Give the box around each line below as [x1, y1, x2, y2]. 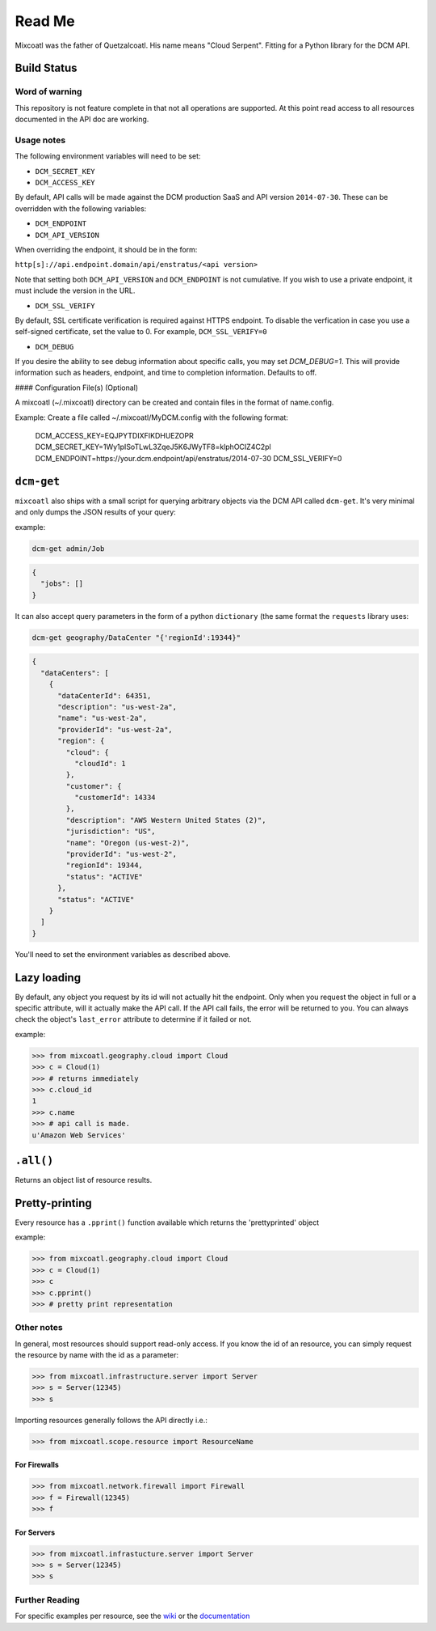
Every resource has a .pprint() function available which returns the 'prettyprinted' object [15, 1218, 320, 1227]
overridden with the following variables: [15, 203, 147, 214]
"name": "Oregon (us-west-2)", [65, 838, 190, 847]
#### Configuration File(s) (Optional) [15, 383, 139, 392]
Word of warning [15, 86, 82, 97]
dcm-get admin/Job [31, 544, 105, 553]
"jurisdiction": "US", [65, 827, 157, 837]
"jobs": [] [40, 579, 84, 588]
